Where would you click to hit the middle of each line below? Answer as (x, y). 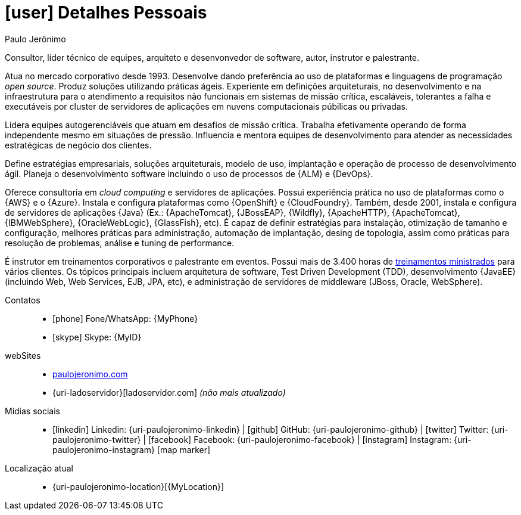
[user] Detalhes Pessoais (106, 13)
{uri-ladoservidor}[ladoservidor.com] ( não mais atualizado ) (169, 392)
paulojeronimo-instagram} (104, 449)
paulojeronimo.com (90, 374)
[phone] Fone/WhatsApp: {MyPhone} (125, 318)
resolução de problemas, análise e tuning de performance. (120, 243)
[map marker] (184, 449)
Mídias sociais (33, 411)
